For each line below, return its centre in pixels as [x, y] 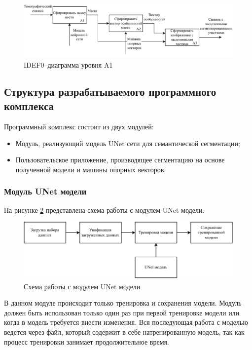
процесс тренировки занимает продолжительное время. [87, 341]
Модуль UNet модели [45, 191]
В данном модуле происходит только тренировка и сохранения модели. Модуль [123, 303]
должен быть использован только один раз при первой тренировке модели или [122, 312]
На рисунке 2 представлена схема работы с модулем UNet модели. [104, 210]
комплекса [29, 106]
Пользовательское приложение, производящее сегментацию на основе [120, 160]
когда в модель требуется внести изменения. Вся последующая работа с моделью [126, 322]
